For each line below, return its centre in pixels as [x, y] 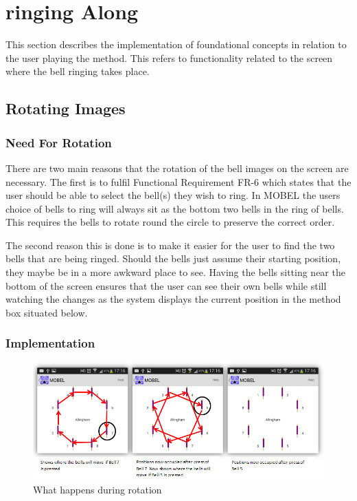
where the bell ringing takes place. [78, 71]
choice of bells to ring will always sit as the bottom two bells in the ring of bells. [175, 208]
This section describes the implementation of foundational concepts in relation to [176, 44]
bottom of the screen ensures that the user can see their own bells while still [166, 285]
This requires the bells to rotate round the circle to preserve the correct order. [170, 222]
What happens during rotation [97, 490]
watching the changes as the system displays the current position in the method [173, 299]
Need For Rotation [59, 142]
